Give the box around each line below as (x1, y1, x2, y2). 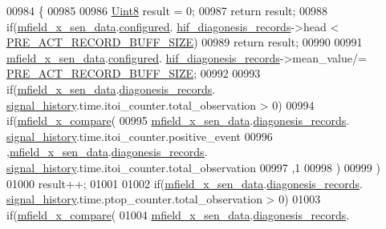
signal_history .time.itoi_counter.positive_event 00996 (6, 127, 273, 144)
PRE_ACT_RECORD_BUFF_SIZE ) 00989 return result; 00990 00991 (6, 34, 363, 50)
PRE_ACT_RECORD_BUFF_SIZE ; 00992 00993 (6, 65, 261, 82)
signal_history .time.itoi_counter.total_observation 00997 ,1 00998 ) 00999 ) (6, 159, 380, 175)
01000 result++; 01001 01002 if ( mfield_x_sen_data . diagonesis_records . (6, 175, 363, 191)
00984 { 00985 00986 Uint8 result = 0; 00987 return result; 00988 (6, 2, 328, 18)
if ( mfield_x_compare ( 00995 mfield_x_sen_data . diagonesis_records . (6, 112, 350, 129)
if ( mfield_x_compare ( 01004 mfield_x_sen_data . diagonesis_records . (6, 206, 350, 223)
